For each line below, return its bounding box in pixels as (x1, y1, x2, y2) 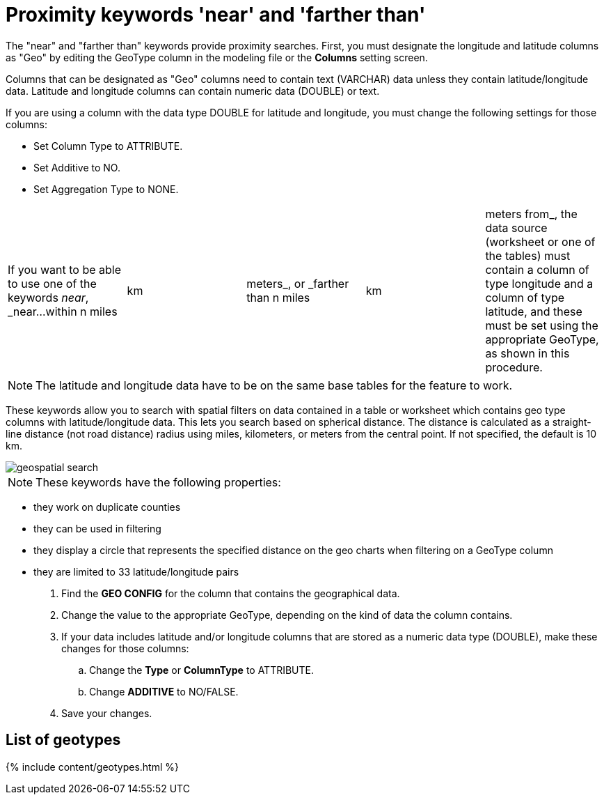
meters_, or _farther (246, 276, 349, 291)
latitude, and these (485, 304, 582, 318)
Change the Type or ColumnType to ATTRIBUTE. (89, 663, 315, 676)
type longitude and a (485, 276, 594, 291)
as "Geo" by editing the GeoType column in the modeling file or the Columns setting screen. (6, 51, 428, 63)
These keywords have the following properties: (35, 475, 281, 489)
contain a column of (485, 262, 589, 277)
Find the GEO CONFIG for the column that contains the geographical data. (61, 587, 400, 599)
